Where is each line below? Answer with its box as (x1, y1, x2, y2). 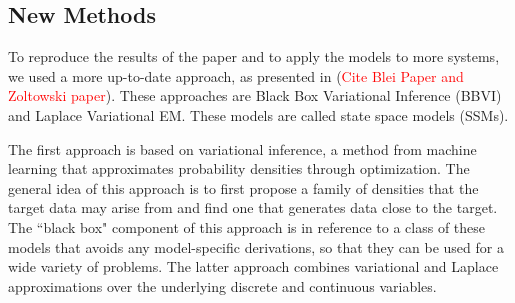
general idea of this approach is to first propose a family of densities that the (8, 177, 479, 198)
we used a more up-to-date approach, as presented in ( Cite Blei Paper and (8, 65, 464, 86)
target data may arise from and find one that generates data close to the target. (8, 197, 498, 218)
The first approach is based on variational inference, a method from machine (8, 138, 477, 159)
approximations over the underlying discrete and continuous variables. (8, 275, 437, 296)
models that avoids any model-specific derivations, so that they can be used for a (8, 236, 504, 257)
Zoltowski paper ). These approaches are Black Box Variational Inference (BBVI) (8, 85, 502, 106)
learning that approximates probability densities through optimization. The (8, 158, 470, 179)
